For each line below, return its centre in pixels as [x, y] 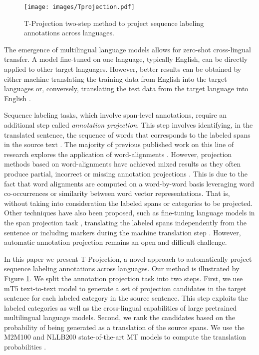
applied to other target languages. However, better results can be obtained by [123, 69]
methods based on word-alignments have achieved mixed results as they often [123, 164]
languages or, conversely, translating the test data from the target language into [126, 89]
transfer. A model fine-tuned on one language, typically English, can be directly [126, 59]
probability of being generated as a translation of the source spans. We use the [124, 327]
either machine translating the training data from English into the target [116, 79]
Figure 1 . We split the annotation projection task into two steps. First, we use [124, 278]
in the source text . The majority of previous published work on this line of [119, 144]
